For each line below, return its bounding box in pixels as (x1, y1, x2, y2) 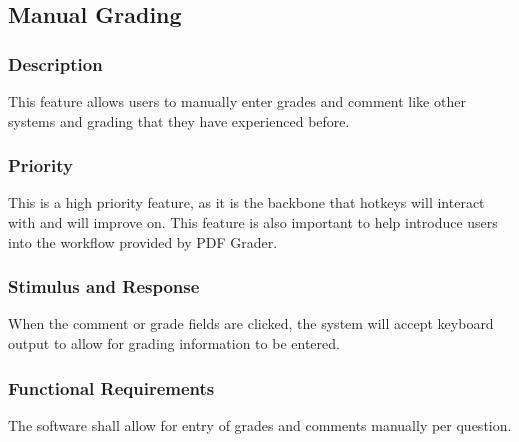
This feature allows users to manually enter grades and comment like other (8, 91, 466, 111)
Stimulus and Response (8, 274, 200, 299)
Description (8, 51, 103, 76)
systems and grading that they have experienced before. (8, 110, 350, 131)
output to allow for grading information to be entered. (8, 333, 340, 353)
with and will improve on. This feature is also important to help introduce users (8, 212, 498, 232)
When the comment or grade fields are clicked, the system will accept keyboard (8, 313, 494, 334)
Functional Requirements (8, 375, 215, 400)
